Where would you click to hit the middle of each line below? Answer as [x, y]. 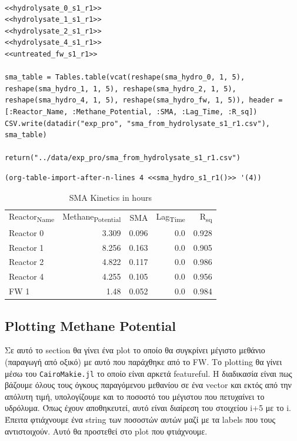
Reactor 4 [26, 276]
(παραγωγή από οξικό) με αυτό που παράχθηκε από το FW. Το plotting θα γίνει [144, 361]
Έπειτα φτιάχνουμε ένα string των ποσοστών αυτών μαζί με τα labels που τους [140, 420]
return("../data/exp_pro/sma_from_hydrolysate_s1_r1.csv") [123, 158]
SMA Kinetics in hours [110, 197]
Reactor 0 [26, 232]
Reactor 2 [26, 262]
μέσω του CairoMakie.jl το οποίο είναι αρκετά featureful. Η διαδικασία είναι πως [148, 373]
